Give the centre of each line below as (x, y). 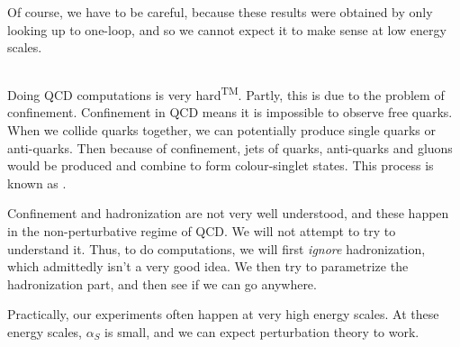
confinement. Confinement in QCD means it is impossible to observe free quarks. (230, 112)
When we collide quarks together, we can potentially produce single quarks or (222, 130)
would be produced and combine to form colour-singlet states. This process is (221, 165)
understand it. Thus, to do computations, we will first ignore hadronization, (216, 248)
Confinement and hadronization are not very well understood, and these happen (228, 213)
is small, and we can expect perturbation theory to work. (262, 331)
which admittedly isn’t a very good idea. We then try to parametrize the (208, 266)
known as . (37, 183)
